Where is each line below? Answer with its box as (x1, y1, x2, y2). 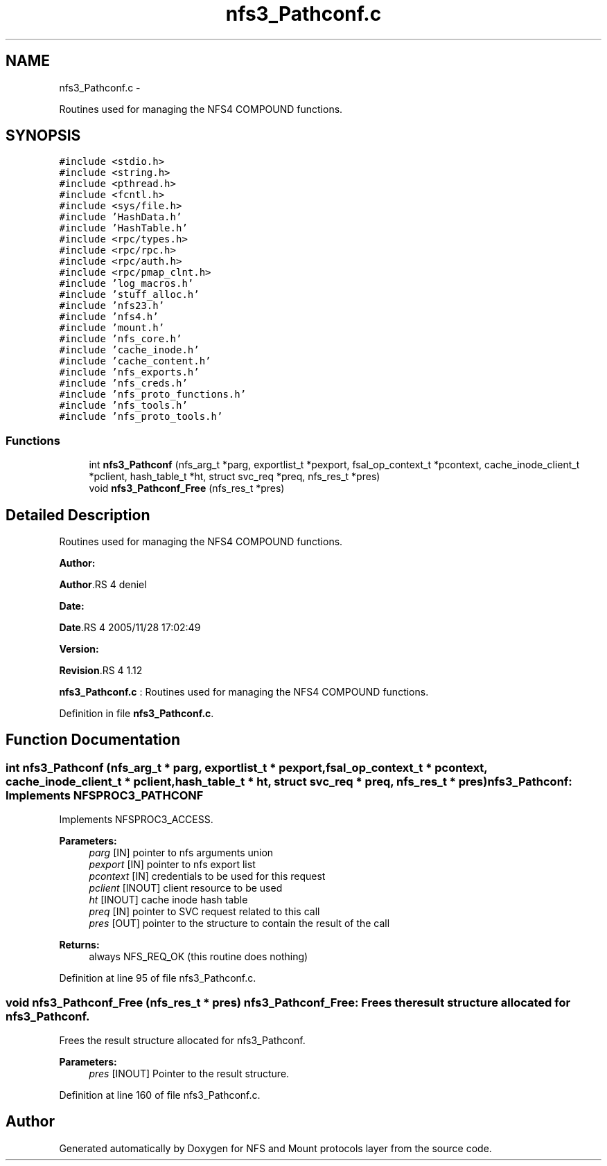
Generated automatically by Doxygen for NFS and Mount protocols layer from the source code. (59, 1142, 492, 1154)
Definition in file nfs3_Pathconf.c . (59, 707, 214, 720)
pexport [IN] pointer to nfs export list (89, 858, 256, 871)
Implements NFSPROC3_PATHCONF (6, 788, 204, 802)
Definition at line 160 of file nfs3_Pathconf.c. (59, 1089, 261, 1101)
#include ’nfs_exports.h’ (59, 366, 200, 378)
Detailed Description (6, 506, 150, 524)
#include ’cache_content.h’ (59, 355, 211, 367)
